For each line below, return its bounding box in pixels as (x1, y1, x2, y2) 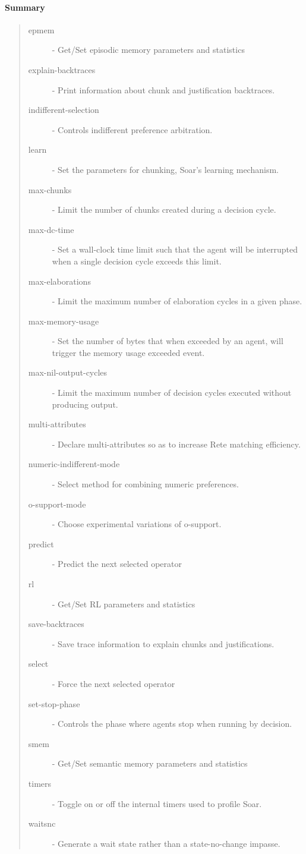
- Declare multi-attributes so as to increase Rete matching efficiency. (52, 437, 301, 450)
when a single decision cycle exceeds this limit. (52, 254, 222, 267)
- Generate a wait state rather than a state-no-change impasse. (52, 837, 280, 849)
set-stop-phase (28, 697, 80, 710)
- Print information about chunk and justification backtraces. (52, 83, 275, 96)
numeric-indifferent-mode (28, 458, 120, 470)
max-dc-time (28, 223, 74, 235)
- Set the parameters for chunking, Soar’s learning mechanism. (52, 163, 279, 175)
